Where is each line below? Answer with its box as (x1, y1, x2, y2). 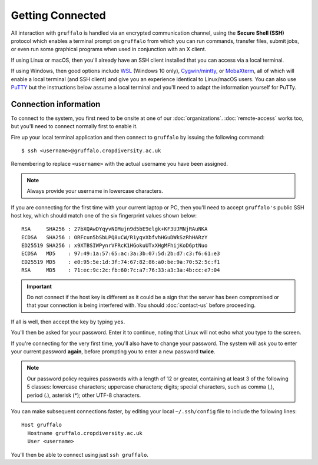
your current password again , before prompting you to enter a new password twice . (11, 348, 216, 355)
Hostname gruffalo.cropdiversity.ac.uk (27, 430, 143, 436)
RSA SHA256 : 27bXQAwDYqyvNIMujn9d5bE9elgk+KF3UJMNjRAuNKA (21, 226, 208, 232)
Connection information (11, 99, 101, 109)
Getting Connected (11, 9, 106, 22)
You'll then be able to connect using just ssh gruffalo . (11, 451, 148, 458)
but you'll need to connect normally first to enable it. (11, 123, 138, 130)
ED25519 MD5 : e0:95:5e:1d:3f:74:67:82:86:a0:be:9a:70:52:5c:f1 (21, 259, 220, 265)
